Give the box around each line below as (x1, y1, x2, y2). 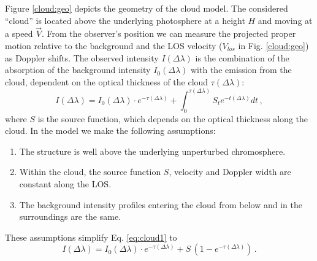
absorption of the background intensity (5, 63, 151, 76)
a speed (5, 27, 33, 40)
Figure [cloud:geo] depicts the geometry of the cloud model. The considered (5, 2, 288, 14)
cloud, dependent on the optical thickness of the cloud (5, 75, 208, 88)
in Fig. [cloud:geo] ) (238, 39, 309, 52)
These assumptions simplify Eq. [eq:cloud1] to (5, 230, 177, 243)
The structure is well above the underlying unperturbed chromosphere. (19, 144, 286, 157)
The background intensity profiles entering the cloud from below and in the (19, 198, 302, 211)
